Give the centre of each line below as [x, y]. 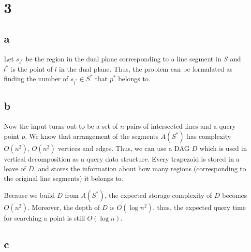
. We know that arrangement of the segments [92, 136]
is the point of [32, 69]
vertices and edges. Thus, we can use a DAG [124, 148]
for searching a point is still [44, 218]
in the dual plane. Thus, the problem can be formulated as [146, 69]
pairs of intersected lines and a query [181, 126]
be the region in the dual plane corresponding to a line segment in [123, 58]
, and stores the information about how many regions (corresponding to [140, 169]
